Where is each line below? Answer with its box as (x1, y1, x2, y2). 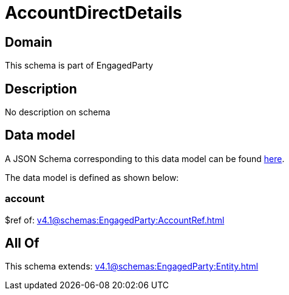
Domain (5, 34, 53, 50)
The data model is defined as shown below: (5, 172, 179, 183)
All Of (5, 236, 39, 251)
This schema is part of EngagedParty (5, 60, 154, 71)
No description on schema (5, 107, 110, 118)
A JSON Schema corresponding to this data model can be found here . (5, 153, 285, 164)
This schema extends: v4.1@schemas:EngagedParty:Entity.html (5, 261, 259, 272)
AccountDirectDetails (5, 2, 182, 23)
